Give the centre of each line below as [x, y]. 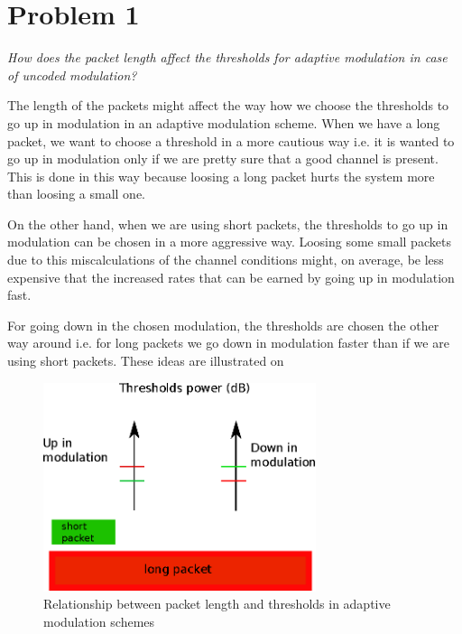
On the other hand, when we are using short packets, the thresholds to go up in [228, 224]
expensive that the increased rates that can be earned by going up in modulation [231, 277]
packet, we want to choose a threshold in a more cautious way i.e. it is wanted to [231, 140]
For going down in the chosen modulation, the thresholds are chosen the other [223, 325]
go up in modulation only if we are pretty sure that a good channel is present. [223, 158]
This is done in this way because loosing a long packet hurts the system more [221, 176]
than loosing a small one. [76, 194]
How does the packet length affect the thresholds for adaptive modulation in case [227, 57]
